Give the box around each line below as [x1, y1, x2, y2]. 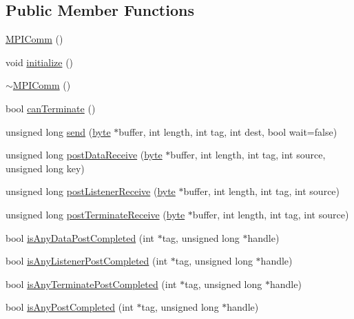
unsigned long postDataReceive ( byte [6, 147, 163, 162]
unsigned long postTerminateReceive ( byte [6, 207, 185, 221]
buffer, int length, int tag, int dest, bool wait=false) [118, 124, 337, 138]
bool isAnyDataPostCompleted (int [6, 230, 155, 245]
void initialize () [6, 54, 74, 69]
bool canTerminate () [6, 101, 96, 115]
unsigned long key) [6, 161, 85, 175]
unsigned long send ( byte [6, 124, 111, 138]
